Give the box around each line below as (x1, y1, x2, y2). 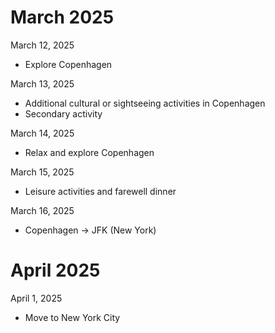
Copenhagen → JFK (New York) (24, 224, 157, 236)
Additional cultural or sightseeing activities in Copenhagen (24, 97, 266, 109)
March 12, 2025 (10, 39, 75, 51)
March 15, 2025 (10, 166, 75, 178)
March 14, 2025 (10, 127, 75, 139)
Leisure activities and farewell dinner (24, 185, 177, 197)
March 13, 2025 (10, 77, 75, 90)
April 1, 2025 (10, 292, 63, 304)
